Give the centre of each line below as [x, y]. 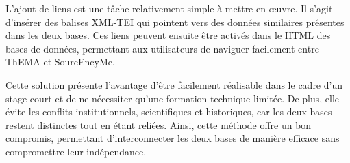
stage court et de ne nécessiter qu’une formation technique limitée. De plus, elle [173, 98]
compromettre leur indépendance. [76, 151]
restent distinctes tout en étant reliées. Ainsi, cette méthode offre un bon [159, 124]
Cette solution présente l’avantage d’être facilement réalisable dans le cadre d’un [174, 84]
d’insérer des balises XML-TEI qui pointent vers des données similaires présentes [175, 21]
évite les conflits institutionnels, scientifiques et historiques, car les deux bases [169, 112]
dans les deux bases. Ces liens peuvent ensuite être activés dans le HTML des [168, 35]
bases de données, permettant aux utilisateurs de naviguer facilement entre [162, 48]
